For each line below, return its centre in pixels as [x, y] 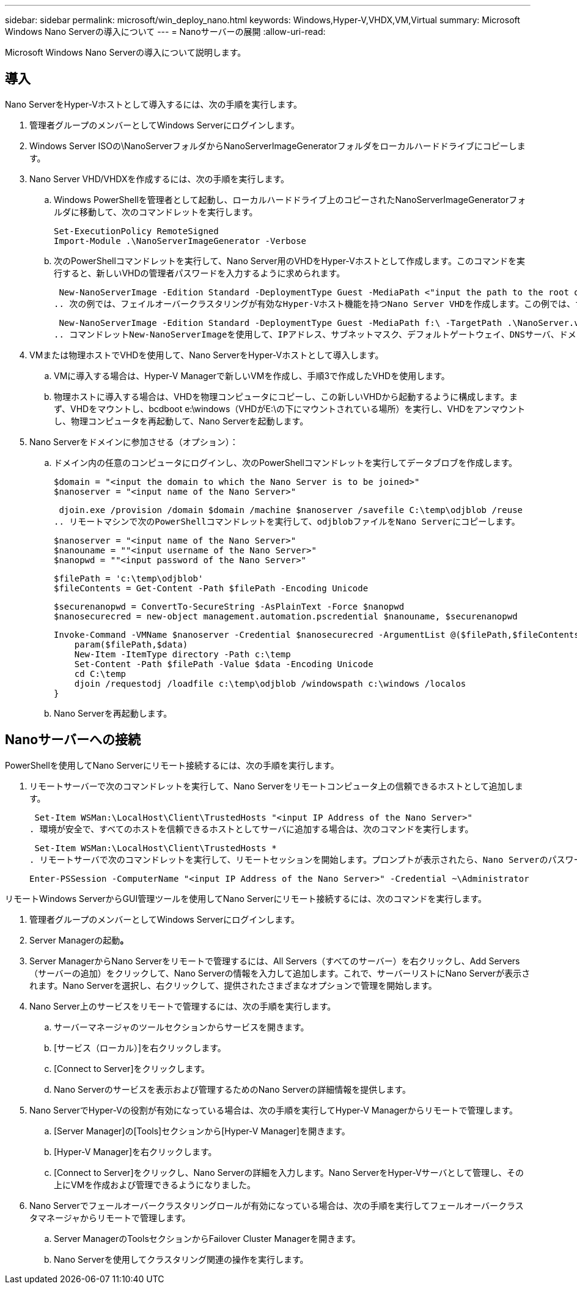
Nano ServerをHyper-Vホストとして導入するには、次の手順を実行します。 [154, 104]
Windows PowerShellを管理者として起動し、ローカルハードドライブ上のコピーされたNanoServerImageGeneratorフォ [290, 199]
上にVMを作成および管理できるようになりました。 [155, 1184]
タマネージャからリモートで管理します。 [110, 1217]
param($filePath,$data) [131, 644]
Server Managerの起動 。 [79, 940]
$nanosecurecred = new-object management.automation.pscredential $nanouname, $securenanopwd [286, 616]
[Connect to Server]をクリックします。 [132, 1068]
